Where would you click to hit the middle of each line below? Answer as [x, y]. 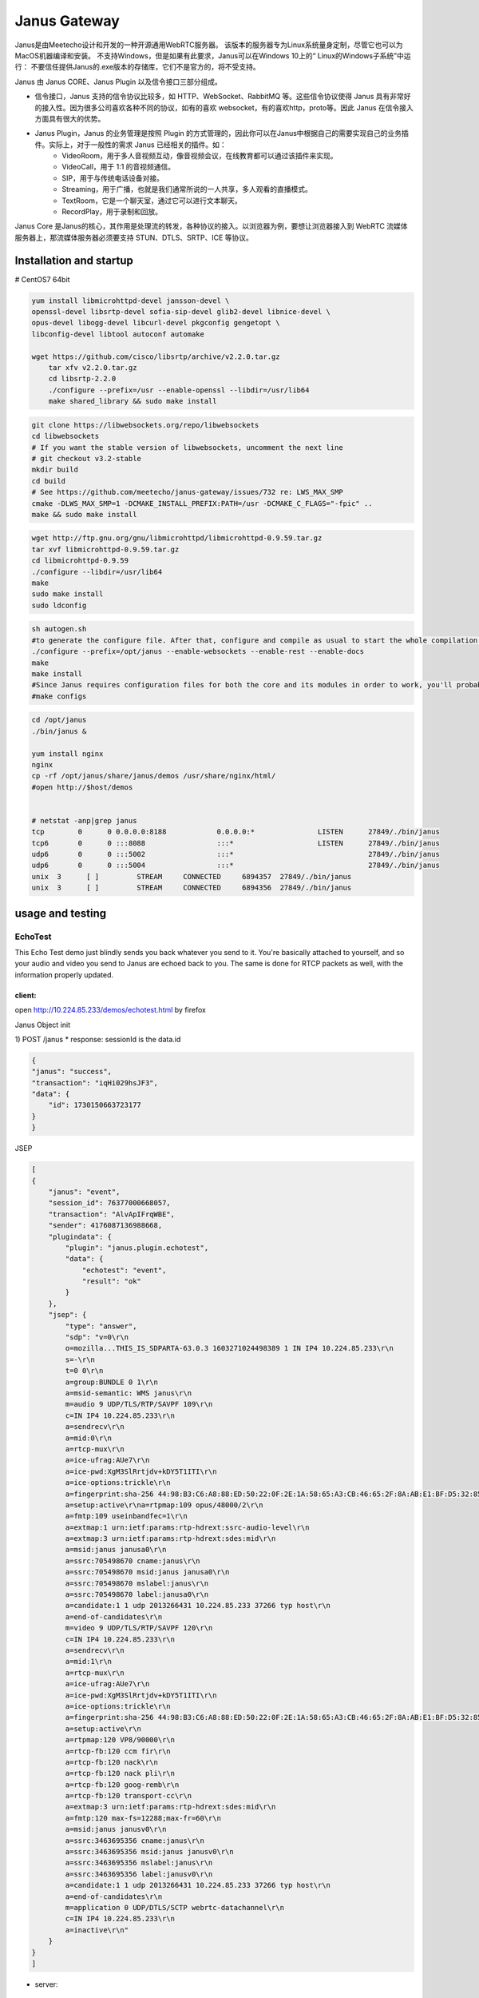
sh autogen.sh [59, 629]
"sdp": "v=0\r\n [97, 1337]
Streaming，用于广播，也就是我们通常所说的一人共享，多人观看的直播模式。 [187, 189]
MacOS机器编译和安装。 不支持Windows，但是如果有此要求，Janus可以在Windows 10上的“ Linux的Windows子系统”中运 [213, 55]
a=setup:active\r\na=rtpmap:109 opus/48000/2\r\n [164, 1505]
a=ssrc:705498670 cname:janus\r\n [133, 1561]
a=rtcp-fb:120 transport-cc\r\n [128, 1796]
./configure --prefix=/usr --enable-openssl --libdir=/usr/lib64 [179, 390]
